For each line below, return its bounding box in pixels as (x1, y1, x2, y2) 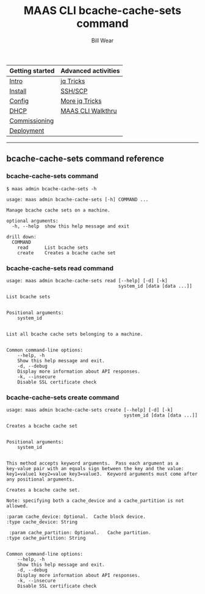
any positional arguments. (6, 476, 75, 482)
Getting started (9, 66, 55, 75)
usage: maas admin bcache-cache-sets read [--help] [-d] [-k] (6, 277, 168, 284)
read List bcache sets (17, 245, 88, 251)
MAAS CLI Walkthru (60, 106, 117, 115)
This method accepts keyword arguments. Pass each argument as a (6, 460, 179, 467)
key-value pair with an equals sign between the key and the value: (6, 466, 184, 472)
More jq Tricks (60, 96, 102, 105)
